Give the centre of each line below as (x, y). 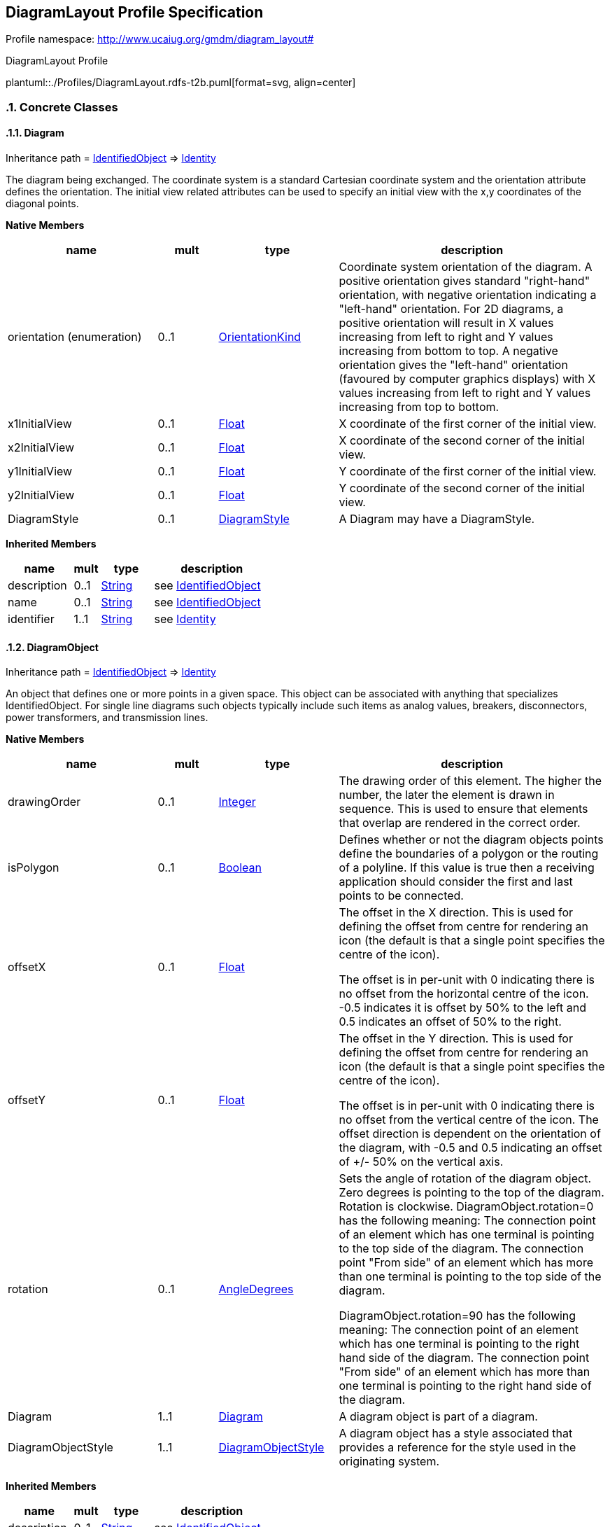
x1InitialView (40, 424)
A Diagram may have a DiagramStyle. (437, 519)
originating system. (389, 1462)
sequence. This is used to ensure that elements (463, 809)
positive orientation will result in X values (446, 323)
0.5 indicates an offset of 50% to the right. (450, 1022)
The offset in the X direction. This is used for (456, 913)
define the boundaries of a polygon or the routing (469, 854)
